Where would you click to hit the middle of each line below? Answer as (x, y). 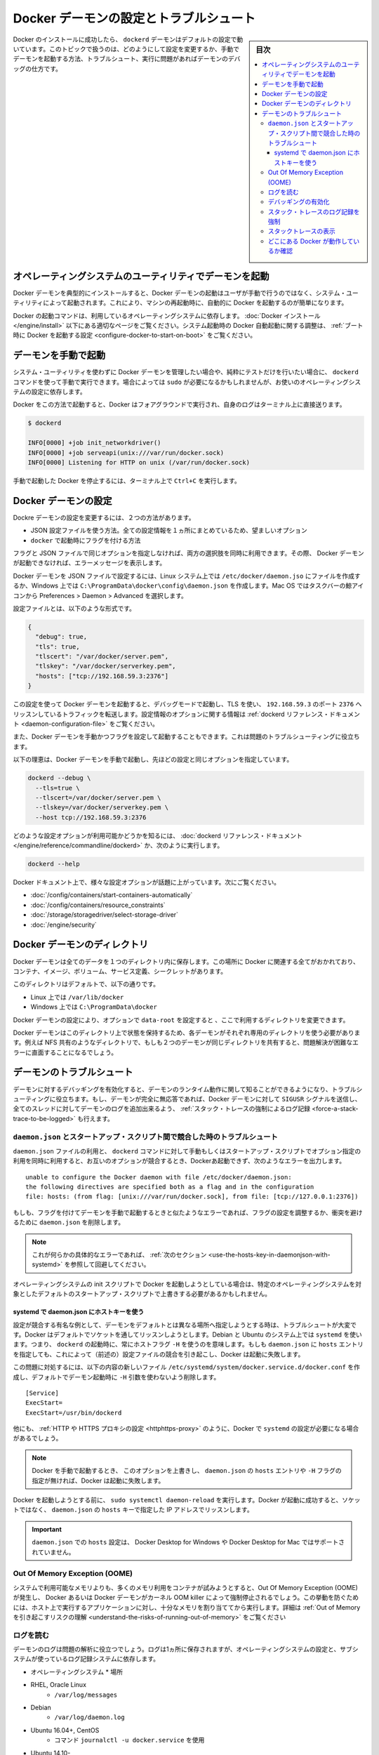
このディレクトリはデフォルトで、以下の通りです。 (86, 984)
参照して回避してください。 (110, 1264)
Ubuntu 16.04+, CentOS (65, 1730)
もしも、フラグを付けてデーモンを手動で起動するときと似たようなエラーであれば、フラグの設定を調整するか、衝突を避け (188, 1212)
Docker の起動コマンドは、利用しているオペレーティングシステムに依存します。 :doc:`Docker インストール (167, 315)
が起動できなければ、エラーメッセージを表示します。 (89, 563)
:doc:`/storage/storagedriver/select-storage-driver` (105, 915)
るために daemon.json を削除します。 (69, 1222)
